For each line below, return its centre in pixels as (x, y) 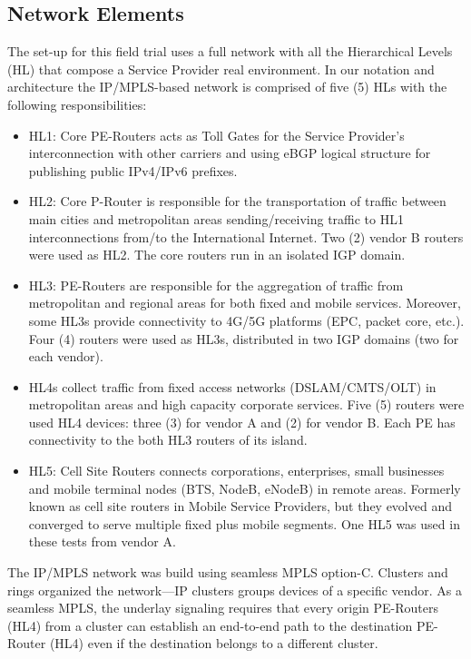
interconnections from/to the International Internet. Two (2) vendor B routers (246, 236)
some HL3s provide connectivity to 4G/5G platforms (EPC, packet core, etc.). (246, 320)
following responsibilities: (77, 104)
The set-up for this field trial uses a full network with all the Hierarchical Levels (230, 51)
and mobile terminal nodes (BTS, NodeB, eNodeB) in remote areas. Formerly (245, 488)
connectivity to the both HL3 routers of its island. (168, 440)
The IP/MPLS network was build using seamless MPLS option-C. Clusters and (228, 572)
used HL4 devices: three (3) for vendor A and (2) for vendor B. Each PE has (242, 422)
